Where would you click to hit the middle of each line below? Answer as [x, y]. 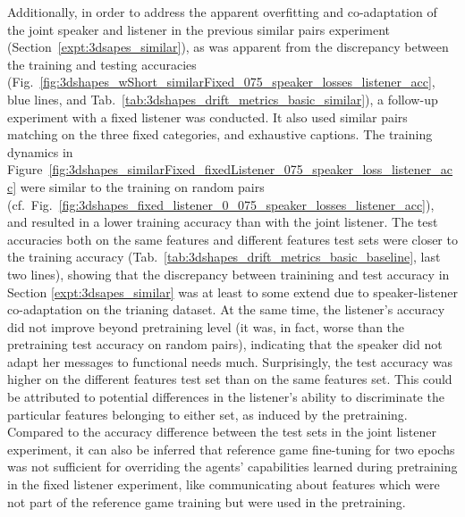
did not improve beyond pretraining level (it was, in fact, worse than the [206, 326]
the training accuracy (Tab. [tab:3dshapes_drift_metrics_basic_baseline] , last [224, 257]
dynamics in [40, 151]
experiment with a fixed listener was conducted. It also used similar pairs [207, 117]
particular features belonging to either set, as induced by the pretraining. [207, 414]
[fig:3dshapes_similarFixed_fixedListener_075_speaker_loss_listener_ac [251, 169]
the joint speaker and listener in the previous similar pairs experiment [199, 29]
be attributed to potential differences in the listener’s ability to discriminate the [226, 397]
